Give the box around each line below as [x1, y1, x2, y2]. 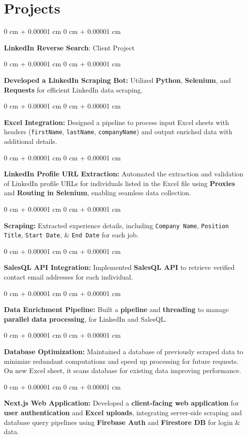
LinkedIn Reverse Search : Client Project [4, 42, 135, 52]
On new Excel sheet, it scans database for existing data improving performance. [4, 365, 241, 375]
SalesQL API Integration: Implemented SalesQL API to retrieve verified [4, 262, 235, 272]
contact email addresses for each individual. [4, 272, 133, 282]
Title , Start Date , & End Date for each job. [4, 230, 139, 240]
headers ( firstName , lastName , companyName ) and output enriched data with [4, 126, 232, 137]
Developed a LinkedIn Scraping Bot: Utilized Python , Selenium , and [4, 75, 231, 85]
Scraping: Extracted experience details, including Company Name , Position [4, 220, 229, 230]
